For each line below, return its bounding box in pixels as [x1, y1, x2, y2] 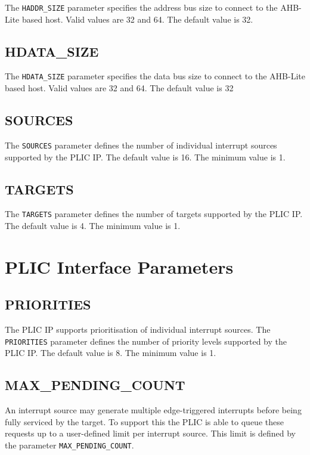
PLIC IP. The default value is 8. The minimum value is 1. [5, 346, 216, 359]
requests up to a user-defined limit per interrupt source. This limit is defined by [5, 427, 296, 439]
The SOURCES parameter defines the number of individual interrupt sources [5, 138, 277, 151]
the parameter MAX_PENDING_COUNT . [5, 439, 134, 451]
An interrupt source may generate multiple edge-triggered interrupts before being [5, 404, 302, 416]
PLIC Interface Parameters [5, 254, 234, 278]
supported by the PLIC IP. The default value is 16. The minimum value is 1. [5, 150, 286, 163]
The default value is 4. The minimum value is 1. [5, 219, 181, 232]
